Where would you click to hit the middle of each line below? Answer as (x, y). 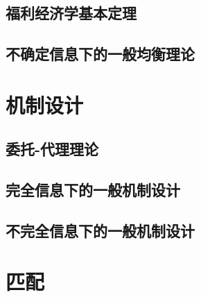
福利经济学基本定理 (71, 13)
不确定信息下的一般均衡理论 (100, 54)
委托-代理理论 (52, 149)
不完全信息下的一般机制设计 (100, 230)
